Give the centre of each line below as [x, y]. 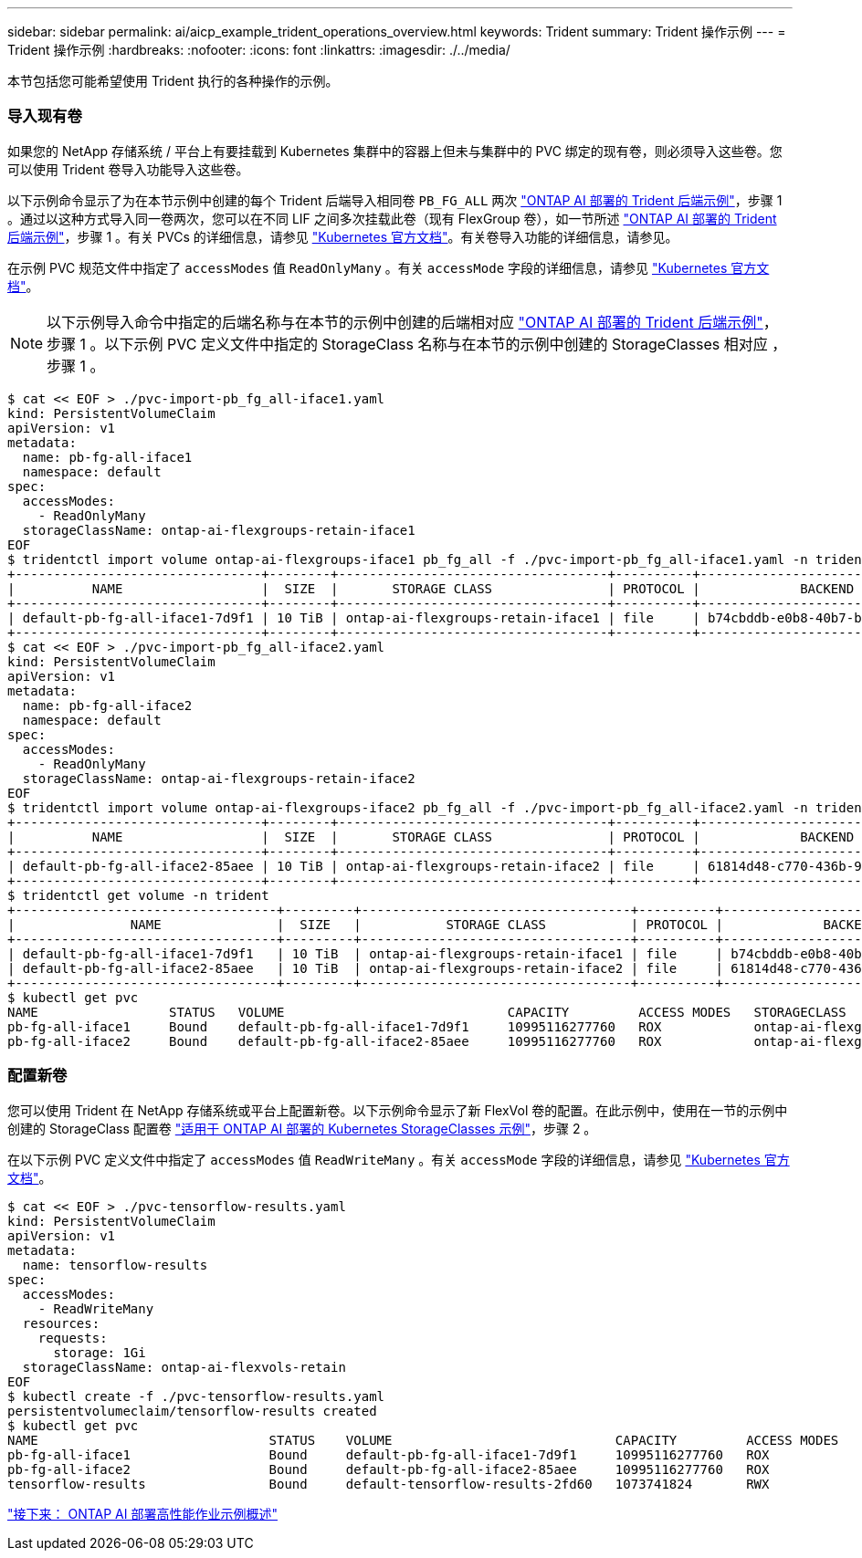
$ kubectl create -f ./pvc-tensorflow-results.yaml [196, 1396]
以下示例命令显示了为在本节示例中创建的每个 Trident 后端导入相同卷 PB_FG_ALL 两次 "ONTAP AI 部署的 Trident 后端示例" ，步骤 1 [395, 200]
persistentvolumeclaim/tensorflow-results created [192, 1411]
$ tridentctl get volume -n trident [138, 895]
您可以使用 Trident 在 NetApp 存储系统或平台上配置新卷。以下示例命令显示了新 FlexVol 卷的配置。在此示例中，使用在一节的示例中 [398, 1110]
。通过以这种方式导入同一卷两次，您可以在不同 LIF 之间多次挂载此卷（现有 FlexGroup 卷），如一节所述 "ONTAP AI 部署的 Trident [392, 218]
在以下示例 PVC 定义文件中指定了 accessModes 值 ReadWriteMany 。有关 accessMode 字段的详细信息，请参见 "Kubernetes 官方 [399, 1159]
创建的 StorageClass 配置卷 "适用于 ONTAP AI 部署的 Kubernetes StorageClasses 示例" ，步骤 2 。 [302, 1128]
